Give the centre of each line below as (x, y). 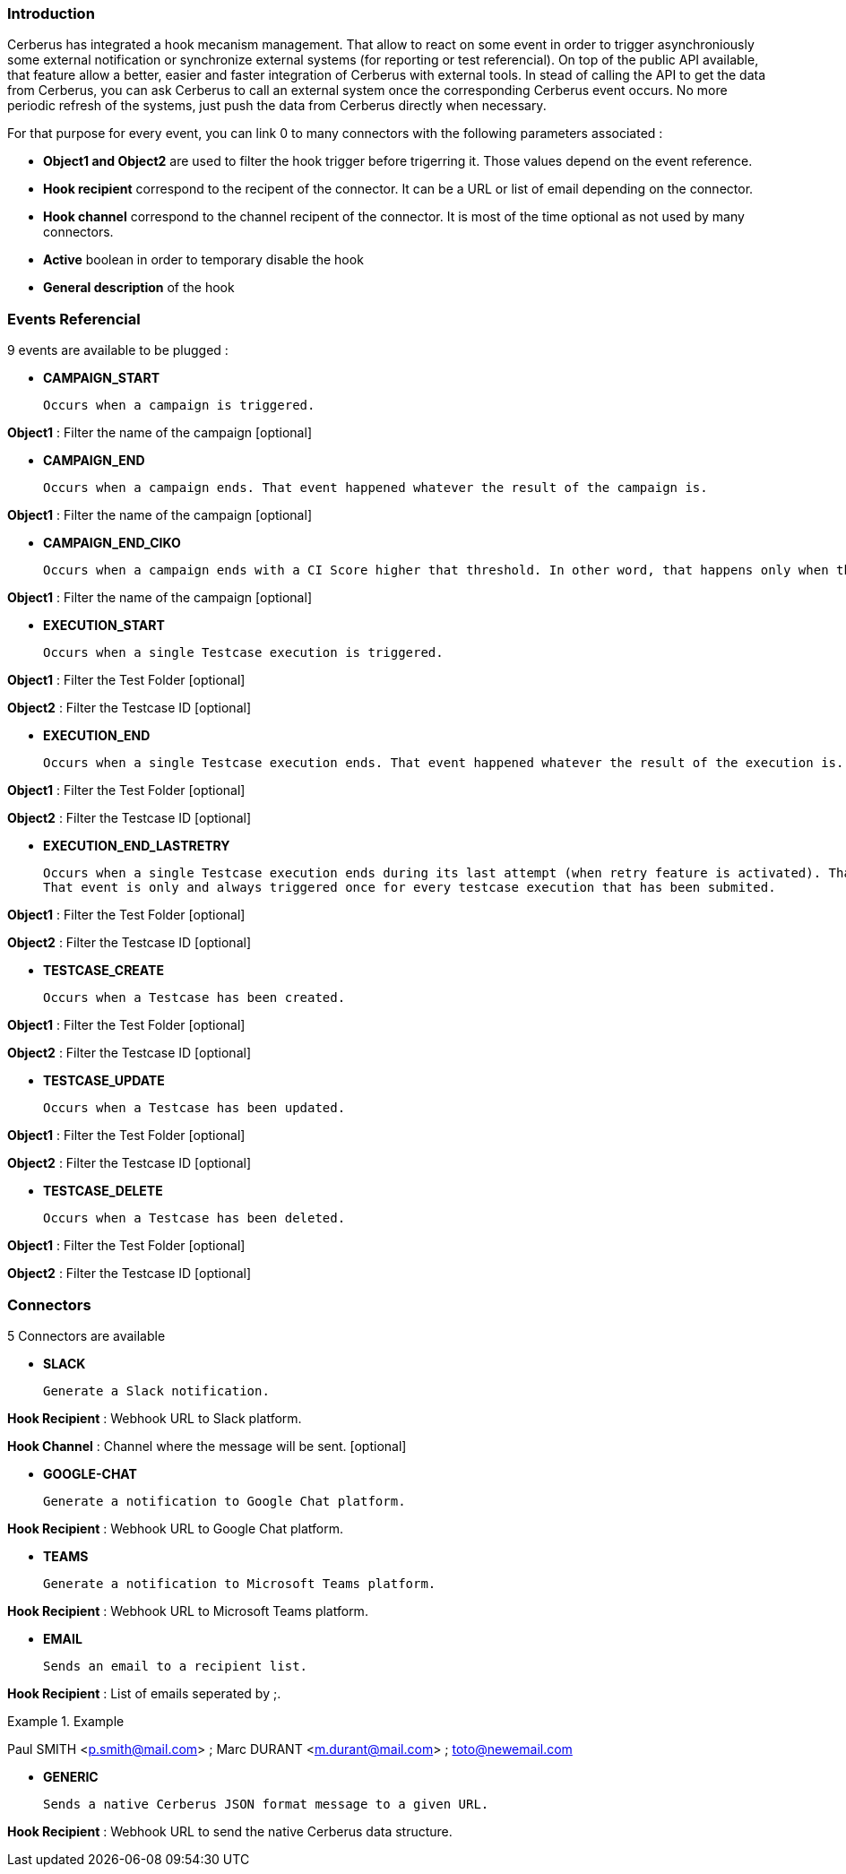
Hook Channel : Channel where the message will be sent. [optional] (207, 1446)
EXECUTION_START (104, 626)
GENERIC (71, 1776)
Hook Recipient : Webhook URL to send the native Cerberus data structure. (230, 1831)
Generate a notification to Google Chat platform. (224, 1501)
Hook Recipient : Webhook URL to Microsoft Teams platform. (188, 1611)
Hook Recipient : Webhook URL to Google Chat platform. (175, 1528)
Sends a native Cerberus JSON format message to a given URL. (266, 1804)
